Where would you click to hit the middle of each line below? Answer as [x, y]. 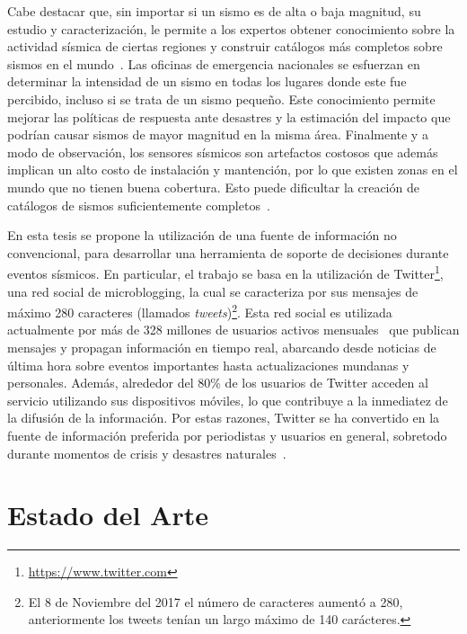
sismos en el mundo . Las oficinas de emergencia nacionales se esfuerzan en [214, 63]
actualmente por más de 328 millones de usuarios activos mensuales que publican [233, 330]
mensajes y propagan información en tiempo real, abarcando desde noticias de [222, 347]
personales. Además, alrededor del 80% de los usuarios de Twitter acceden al [218, 383]
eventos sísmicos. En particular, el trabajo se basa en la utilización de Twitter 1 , [225, 272]
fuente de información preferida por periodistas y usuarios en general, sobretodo [227, 435]
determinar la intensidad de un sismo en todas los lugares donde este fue [207, 81]
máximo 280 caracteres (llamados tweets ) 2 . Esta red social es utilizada [200, 311]
